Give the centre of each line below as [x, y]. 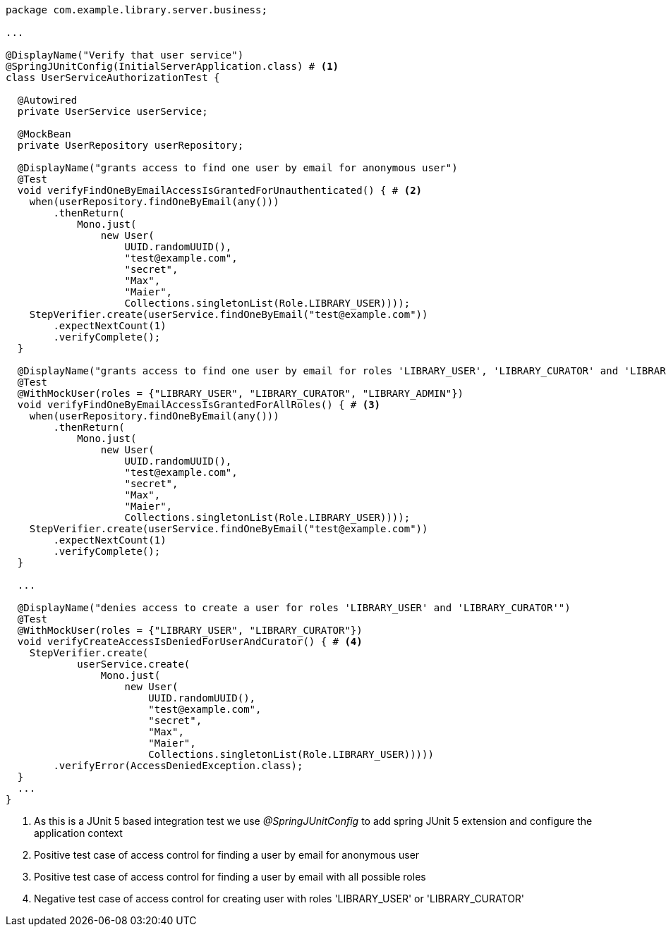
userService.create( [134, 664]
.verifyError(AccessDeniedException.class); [178, 766]
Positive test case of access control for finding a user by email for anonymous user [227, 855]
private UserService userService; [113, 111]
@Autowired [47, 100]
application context [78, 833]
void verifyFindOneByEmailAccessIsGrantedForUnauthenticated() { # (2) [220, 190]
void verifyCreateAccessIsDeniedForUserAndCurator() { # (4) [190, 642]
